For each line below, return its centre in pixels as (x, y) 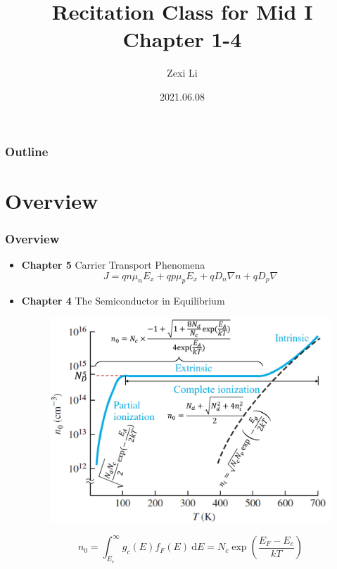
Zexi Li (182, 73)
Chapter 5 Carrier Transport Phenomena (113, 265)
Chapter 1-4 (182, 39)
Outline (27, 151)
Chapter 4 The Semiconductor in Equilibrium (123, 301)
